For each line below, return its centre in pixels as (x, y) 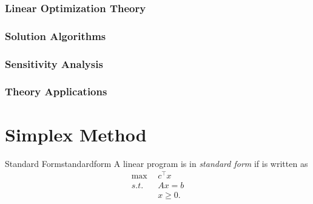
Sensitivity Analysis (54, 63)
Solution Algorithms (56, 36)
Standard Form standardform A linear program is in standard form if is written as (156, 163)
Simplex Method (76, 134)
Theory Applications (56, 91)
